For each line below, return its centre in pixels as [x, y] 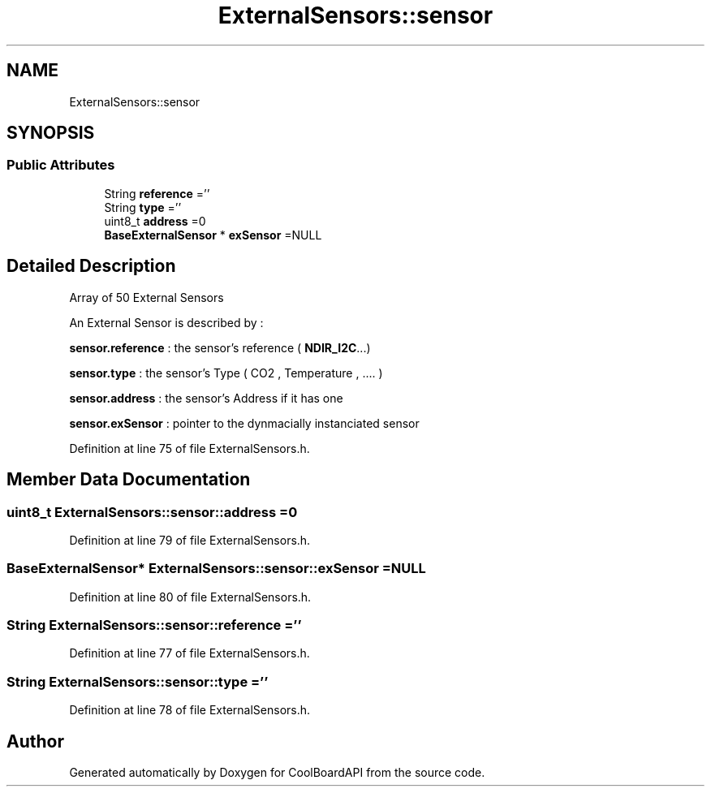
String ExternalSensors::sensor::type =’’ [138, 681]
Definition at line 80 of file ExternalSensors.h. [190, 597]
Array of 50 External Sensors [147, 297]
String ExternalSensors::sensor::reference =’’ [154, 625]
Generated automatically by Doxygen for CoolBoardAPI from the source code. [277, 772]
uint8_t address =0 [155, 221]
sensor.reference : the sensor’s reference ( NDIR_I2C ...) [220, 347]
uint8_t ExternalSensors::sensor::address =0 [152, 512]
